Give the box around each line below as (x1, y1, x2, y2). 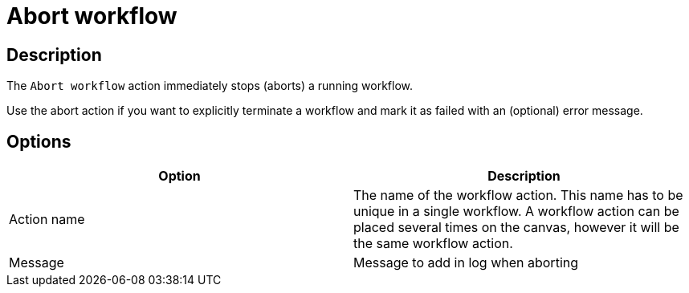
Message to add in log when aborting (353, 254, 579, 271)
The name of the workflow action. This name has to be (353, 187, 683, 204)
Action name (9, 211, 85, 228)
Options (6, 131, 71, 152)
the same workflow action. (353, 235, 513, 252)
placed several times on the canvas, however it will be (353, 219, 679, 236)
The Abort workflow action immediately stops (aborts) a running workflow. (6, 79, 414, 93)
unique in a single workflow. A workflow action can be (353, 203, 679, 220)
